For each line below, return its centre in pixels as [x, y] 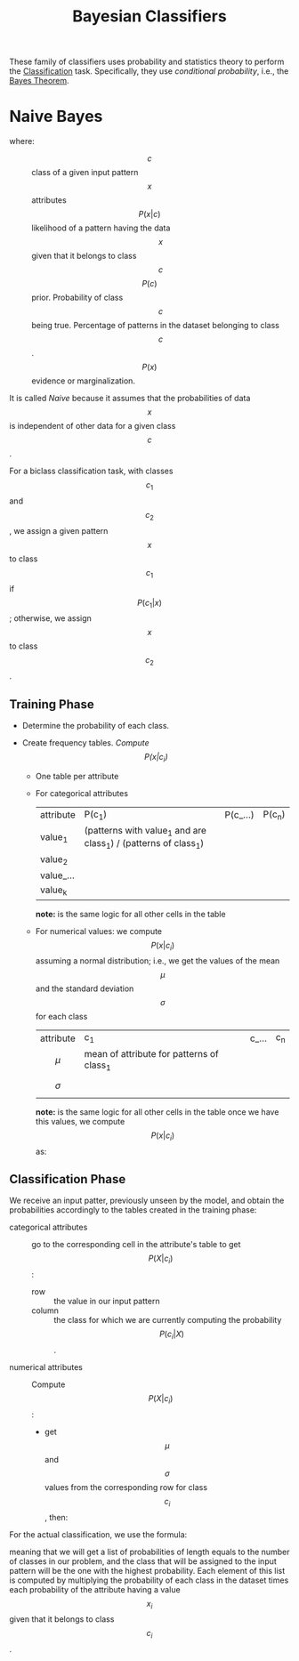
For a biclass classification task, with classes [91, 471]
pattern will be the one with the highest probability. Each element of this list [147, 1570]
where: [22, 141]
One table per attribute [77, 776]
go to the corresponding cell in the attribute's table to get [136, 1245]
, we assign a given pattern [59, 530]
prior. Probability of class [77, 298]
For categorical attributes [82, 793]
